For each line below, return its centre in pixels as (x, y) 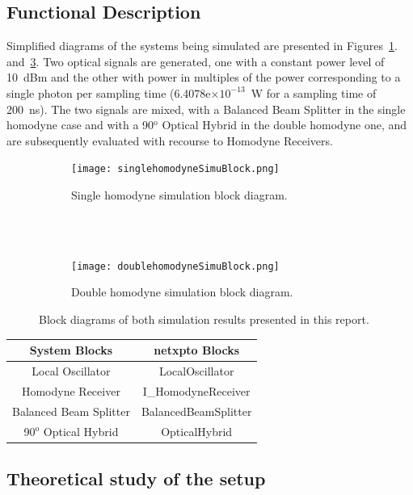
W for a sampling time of (314, 92)
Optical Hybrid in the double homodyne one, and (284, 125)
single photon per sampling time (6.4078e (109, 92)
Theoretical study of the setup (136, 478)
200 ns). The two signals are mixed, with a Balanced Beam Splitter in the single (206, 109)
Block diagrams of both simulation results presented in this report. (204, 319)
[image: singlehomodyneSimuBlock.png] (175, 169)
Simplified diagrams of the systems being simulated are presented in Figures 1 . (202, 46)
